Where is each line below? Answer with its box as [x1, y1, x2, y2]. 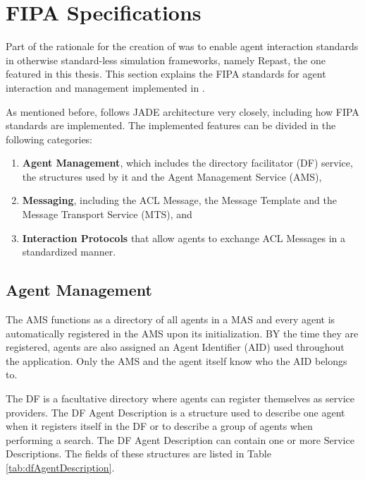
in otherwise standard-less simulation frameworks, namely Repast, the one [6, 52, 326, 67]
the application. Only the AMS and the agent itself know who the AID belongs [6, 353, 347, 368]
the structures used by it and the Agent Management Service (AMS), [22, 169, 322, 184]
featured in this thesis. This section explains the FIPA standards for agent [6, 66, 326, 81]
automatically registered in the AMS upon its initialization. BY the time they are [6, 325, 359, 340]
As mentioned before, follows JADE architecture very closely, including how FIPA [6, 104, 359, 119]
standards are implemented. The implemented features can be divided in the [6, 118, 336, 133]
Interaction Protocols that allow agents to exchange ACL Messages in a [22, 230, 346, 245]
